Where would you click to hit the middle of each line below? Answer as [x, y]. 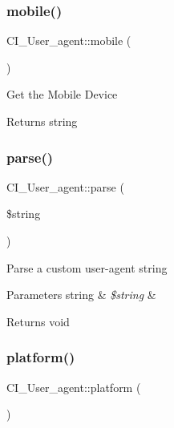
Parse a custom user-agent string [87, 267]
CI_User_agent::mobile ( [69, 40]
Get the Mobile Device [62, 94]
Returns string [42, 121]
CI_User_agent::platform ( [74, 387]
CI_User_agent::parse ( [65, 186]
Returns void [38, 321]
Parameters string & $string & [81, 295]
